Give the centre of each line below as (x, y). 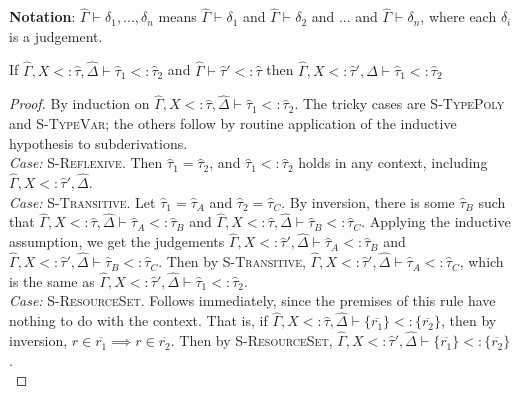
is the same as (52, 280)
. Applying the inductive (436, 221)
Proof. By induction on (79, 103)
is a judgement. (56, 35)
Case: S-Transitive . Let (82, 201)
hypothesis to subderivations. (98, 142)
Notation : (42, 16)
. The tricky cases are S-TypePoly (399, 103)
